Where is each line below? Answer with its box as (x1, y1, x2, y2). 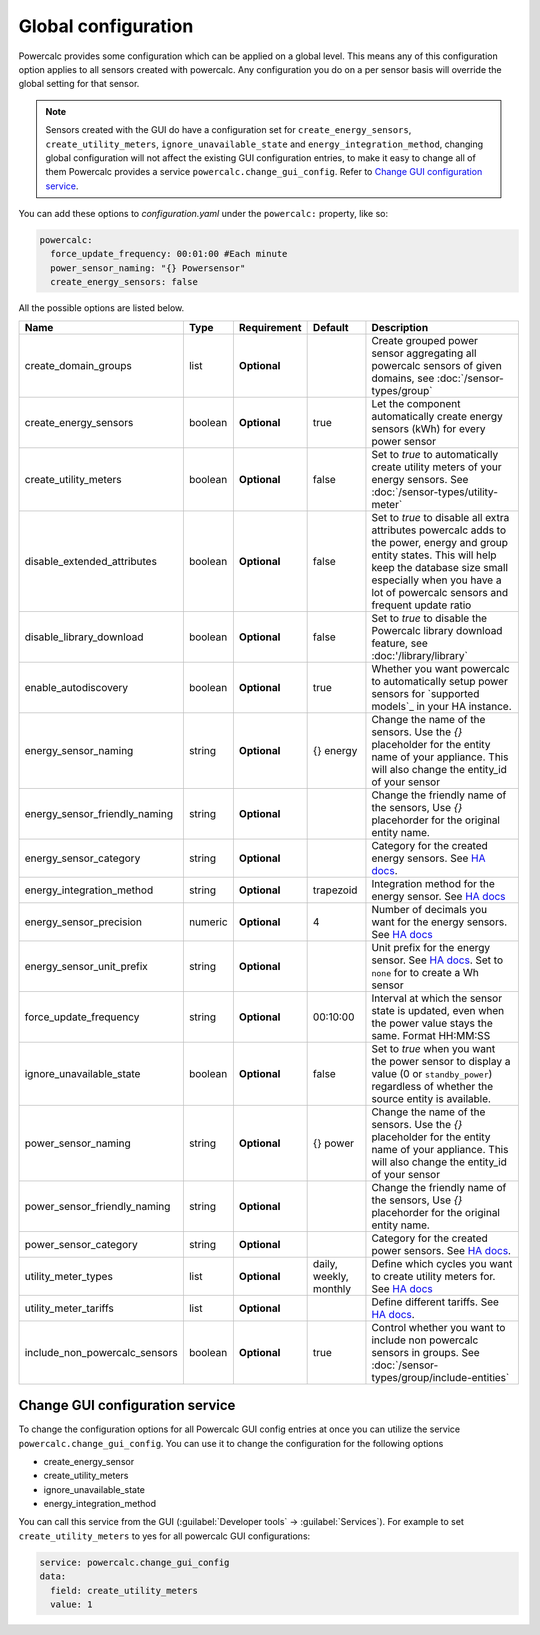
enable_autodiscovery (24, 680, 129, 694)
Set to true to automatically (371, 447, 499, 461)
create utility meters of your (371, 460, 502, 474)
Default (312, 320, 349, 334)
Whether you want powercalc (371, 661, 510, 675)
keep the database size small (371, 560, 509, 574)
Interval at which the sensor (371, 991, 503, 1005)
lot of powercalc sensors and (371, 585, 509, 599)
